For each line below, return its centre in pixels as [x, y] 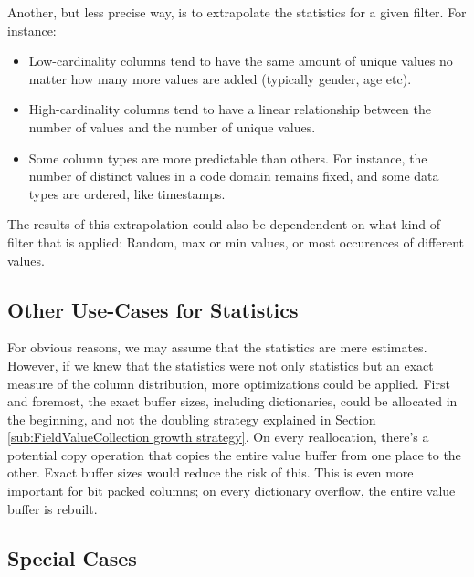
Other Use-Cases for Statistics [153, 309]
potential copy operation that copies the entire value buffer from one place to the [234, 454]
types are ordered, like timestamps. [127, 193]
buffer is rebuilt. [53, 508]
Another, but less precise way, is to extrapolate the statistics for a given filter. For [237, 12]
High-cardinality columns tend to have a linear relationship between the [230, 109]
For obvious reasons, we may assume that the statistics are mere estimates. [217, 347]
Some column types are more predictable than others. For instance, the [228, 157]
